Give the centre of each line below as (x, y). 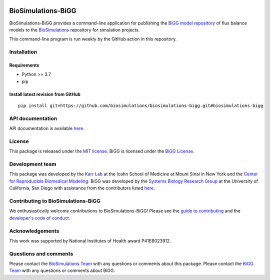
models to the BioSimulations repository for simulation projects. (74, 29)
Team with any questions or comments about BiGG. (62, 270)
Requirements (24, 65)
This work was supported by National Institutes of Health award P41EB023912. (90, 240)
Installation (23, 52)
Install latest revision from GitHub (45, 94)
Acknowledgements (34, 231)
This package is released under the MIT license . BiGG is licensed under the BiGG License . (102, 151)
